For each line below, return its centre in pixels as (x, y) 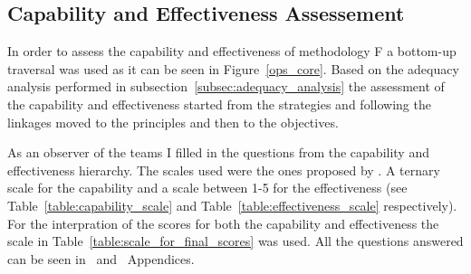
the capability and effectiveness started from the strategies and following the (219, 104)
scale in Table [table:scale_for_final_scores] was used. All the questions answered (235, 241)
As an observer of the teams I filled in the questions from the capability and (218, 152)
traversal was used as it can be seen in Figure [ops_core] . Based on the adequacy (233, 68)
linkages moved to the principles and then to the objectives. (173, 122)
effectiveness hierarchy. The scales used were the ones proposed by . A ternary (224, 170)
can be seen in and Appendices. (101, 258)
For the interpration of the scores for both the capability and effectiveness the (223, 223)
